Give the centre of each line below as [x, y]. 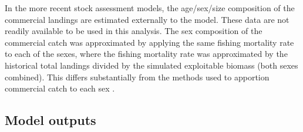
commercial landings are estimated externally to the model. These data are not [147, 19]
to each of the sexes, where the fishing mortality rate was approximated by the [146, 54]
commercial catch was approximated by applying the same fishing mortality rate [149, 42]
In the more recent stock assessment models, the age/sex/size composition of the [150, 8]
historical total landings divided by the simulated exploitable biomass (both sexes [151, 65]
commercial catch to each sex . [60, 88]
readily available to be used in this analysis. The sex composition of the [134, 31]
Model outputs [51, 120]
